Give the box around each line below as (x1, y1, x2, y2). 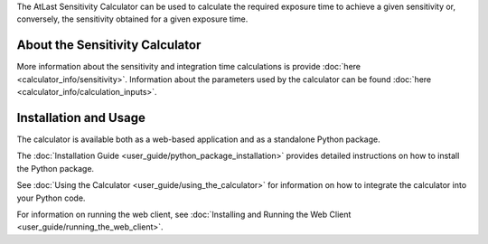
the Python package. (16, 163, 95, 174)
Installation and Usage (16, 109, 146, 126)
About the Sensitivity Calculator (16, 37, 202, 53)
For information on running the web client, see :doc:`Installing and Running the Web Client (16, 209, 352, 220)
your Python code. (16, 192, 86, 203)
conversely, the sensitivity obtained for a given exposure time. (16, 14, 249, 24)
